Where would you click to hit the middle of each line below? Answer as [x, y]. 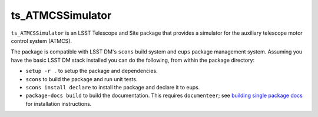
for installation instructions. [59, 103]
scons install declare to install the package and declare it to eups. [113, 87]
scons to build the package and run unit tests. [82, 79]
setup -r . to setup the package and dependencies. [92, 71]
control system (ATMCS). [42, 41]
